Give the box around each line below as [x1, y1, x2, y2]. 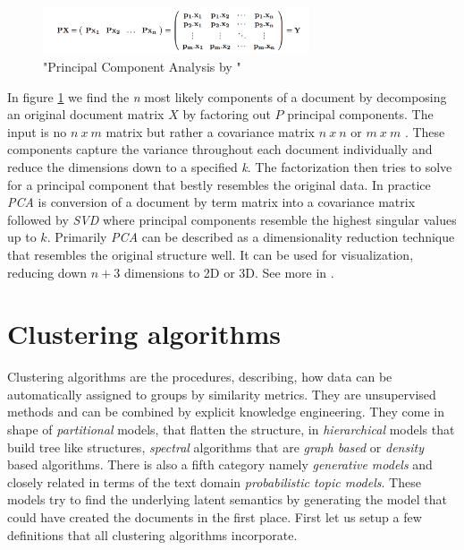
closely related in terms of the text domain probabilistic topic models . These [7, 472, 421, 491]
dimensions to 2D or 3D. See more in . [123, 262, 334, 281]
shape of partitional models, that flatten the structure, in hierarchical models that [7, 420, 455, 439]
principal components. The [287, 105, 434, 124]
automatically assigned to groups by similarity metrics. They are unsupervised [7, 384, 436, 403]
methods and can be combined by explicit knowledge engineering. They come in [7, 402, 444, 421]
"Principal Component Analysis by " [43, 57, 241, 76]
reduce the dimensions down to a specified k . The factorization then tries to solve [7, 158, 452, 176]
